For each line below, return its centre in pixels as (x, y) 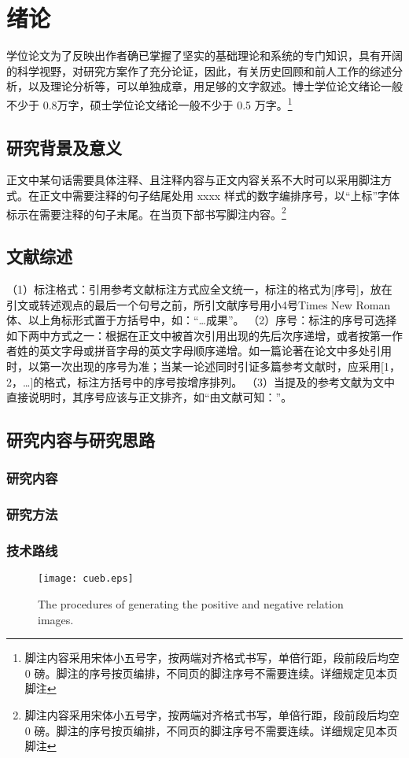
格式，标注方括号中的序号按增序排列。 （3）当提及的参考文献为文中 (219, 381)
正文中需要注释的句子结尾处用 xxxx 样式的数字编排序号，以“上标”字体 (219, 195)
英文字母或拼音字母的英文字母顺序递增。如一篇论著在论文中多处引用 (215, 351)
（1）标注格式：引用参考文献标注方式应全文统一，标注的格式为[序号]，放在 (199, 289)
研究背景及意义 (64, 147)
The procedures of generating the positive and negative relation (191, 604)
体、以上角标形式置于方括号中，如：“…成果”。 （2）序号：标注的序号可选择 (202, 320)
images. (56, 619)
